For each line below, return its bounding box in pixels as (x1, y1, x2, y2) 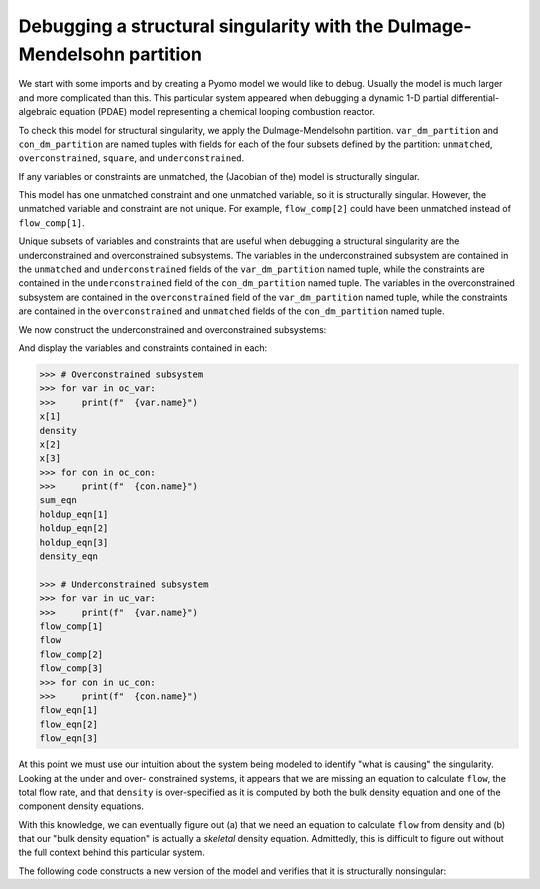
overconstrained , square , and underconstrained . (18, 152, 245, 164)
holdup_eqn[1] (39, 508, 109, 520)
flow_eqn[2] (39, 718, 99, 730)
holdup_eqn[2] (39, 523, 109, 534)
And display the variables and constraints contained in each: (18, 341, 268, 354)
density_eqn (39, 551, 99, 562)
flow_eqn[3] (39, 733, 99, 744)
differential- (450, 91, 500, 104)
